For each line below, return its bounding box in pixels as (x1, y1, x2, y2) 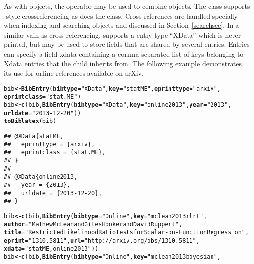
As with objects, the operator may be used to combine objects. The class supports (4, 1, 250, 11)
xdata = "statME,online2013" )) (4, 245, 99, 252)
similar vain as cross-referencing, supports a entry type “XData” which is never (4, 29, 241, 40)
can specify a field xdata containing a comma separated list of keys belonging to (4, 48, 244, 59)
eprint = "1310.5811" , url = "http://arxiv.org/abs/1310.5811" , (4, 237, 200, 244)
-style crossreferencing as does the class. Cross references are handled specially (4, 10, 238, 20)
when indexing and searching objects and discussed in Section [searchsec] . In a (4, 20, 239, 30)
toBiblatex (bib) (4, 118, 57, 125)
